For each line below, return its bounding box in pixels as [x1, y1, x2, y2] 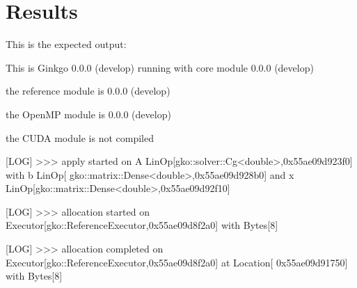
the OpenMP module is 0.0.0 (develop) [6, 106, 171, 121]
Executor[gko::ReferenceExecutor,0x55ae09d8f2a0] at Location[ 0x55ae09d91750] [6, 255, 348, 269]
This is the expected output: [6, 37, 127, 51]
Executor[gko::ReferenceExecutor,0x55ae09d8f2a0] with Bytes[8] [6, 218, 278, 232]
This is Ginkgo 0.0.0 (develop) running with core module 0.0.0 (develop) [6, 60, 314, 74]
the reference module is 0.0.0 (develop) [6, 83, 170, 98]
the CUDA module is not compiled [6, 130, 154, 145]
